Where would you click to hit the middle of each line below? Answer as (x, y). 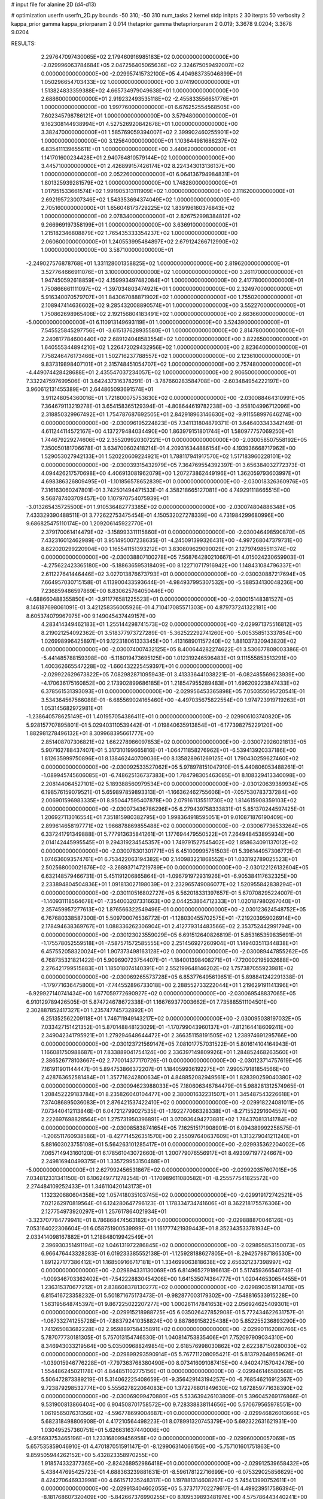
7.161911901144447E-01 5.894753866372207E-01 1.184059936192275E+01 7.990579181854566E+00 (165, 1069)
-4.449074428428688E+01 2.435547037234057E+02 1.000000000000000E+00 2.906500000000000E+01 (161, 372)
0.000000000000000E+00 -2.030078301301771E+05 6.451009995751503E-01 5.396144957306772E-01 (171, 851)
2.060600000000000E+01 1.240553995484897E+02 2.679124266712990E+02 (140, 241)
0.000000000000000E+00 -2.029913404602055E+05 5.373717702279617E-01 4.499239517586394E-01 (172, 1489)
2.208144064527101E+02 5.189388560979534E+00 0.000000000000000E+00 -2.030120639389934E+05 (174, 784)
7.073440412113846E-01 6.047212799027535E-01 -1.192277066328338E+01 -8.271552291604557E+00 (169, 1111)
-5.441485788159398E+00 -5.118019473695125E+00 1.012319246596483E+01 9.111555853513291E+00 (169, 658)
